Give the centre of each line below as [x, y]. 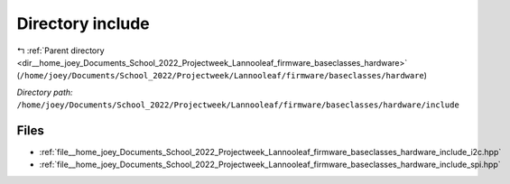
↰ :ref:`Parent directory [60, 51]
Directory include [83, 23]
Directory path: [45, 92]
